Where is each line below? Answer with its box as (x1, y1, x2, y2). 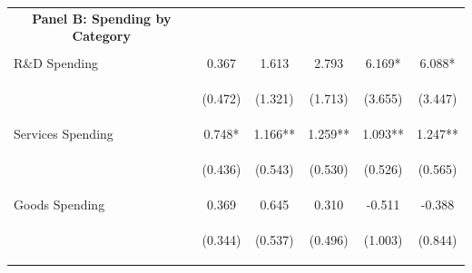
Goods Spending (14, 194, 105, 213)
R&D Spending (14, 54, 98, 73)
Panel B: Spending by (32, 8, 172, 27)
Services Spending (14, 124, 113, 143)
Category (72, 26, 131, 45)
